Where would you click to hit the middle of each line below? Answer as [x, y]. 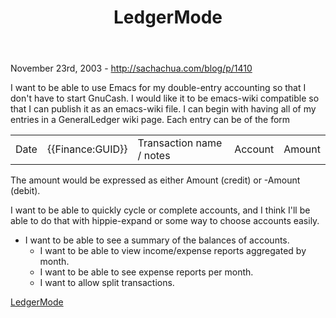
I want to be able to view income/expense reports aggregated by [173, 251]
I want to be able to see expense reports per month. [146, 272]
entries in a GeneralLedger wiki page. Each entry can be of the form [150, 120]
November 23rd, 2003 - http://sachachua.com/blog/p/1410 [131, 68]
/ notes [154, 156]
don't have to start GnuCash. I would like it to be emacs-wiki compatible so [165, 98]
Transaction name [180, 143]
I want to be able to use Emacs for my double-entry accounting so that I [158, 88]
